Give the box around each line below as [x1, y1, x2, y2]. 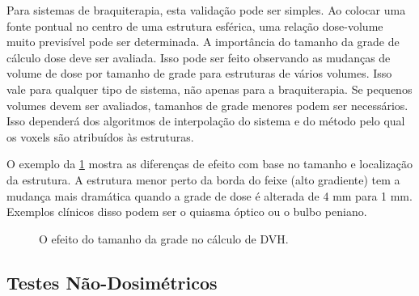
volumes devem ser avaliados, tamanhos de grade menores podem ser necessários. [6, 96, 408, 113]
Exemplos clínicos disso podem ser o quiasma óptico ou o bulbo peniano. [6, 203, 367, 220]
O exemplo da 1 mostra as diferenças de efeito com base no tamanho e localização [6, 155, 413, 172]
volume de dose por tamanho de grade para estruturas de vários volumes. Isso [6, 65, 392, 82]
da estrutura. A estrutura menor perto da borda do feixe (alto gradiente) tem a [6, 171, 400, 188]
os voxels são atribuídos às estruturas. [6, 128, 194, 145]
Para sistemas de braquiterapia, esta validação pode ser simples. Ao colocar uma [6, 2, 406, 18]
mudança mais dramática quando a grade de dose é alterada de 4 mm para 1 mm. [6, 187, 413, 204]
